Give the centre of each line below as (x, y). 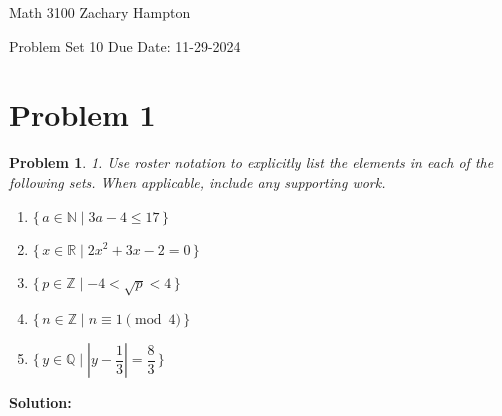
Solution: (40, 402)
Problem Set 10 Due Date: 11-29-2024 (125, 45)
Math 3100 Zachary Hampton (100, 12)
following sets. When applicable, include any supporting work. (197, 181)
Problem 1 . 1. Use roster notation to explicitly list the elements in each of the (251, 162)
